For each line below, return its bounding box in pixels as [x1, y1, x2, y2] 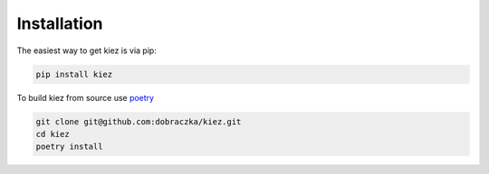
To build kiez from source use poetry [16, 92, 154, 103]
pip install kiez [35, 69, 113, 79]
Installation [16, 14, 103, 33]
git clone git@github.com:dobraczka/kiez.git [35, 116, 242, 126]
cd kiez [35, 129, 70, 139]
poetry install [35, 142, 103, 152]
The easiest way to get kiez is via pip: [16, 45, 158, 56]
